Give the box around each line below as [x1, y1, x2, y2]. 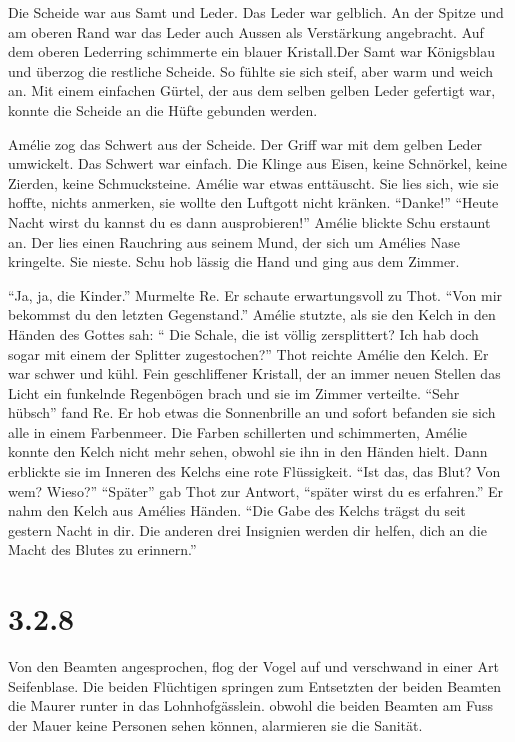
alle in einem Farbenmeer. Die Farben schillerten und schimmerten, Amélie [8, 421, 468, 442]
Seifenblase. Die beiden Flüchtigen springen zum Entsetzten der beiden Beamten [8, 675, 502, 696]
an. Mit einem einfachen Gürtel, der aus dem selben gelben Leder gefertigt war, [8, 80, 496, 101]
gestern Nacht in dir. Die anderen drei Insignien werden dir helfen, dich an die [8, 519, 487, 540]
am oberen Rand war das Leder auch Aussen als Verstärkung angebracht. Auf [8, 21, 484, 42]
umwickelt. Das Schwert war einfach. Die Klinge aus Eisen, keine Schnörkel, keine [8, 153, 508, 174]
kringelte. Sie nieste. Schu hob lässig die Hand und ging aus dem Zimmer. [8, 251, 460, 272]
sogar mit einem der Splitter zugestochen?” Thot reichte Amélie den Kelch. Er [8, 343, 489, 364]
